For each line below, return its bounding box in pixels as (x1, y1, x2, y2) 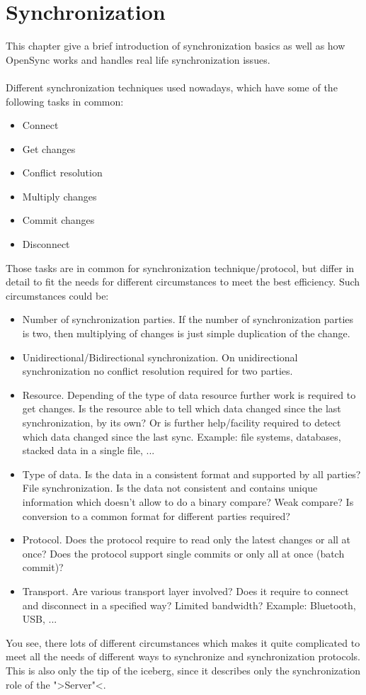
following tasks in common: (6, 94, 124, 108)
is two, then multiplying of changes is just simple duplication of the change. (22, 326, 350, 341)
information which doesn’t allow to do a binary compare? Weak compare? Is (22, 494, 354, 509)
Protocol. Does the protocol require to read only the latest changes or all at (22, 532, 351, 547)
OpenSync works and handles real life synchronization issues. (6, 52, 270, 67)
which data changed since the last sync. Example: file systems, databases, (22, 429, 341, 443)
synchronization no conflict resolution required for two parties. (22, 363, 293, 378)
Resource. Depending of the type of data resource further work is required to (22, 387, 356, 402)
